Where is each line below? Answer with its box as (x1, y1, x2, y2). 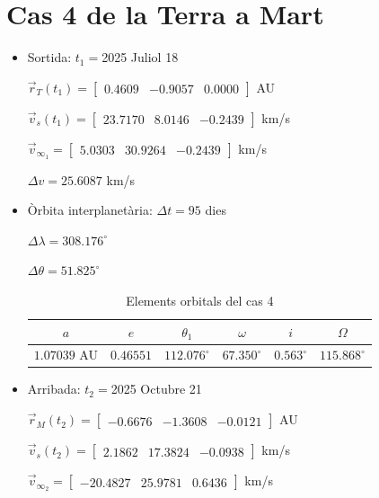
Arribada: (27, 379, 81, 398)
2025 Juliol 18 (101, 48, 179, 67)
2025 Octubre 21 (110, 379, 202, 398)
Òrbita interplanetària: (27, 200, 153, 219)
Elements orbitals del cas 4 (126, 290, 274, 309)
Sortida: (27, 48, 72, 67)
